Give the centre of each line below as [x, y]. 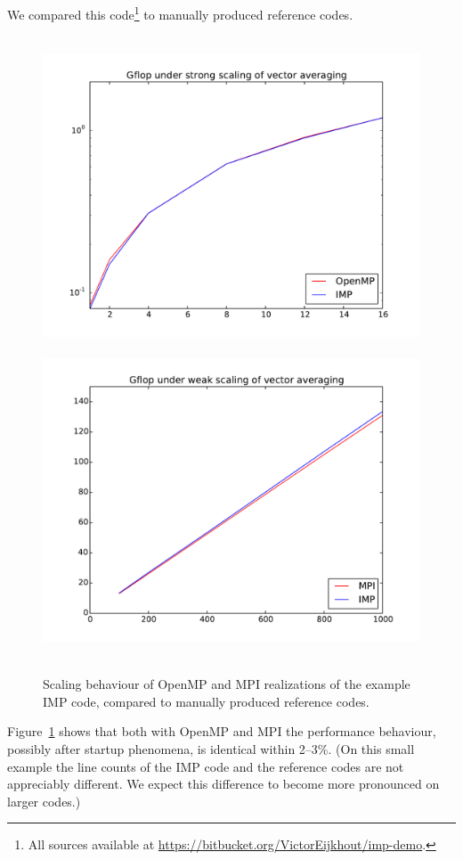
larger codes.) [44, 801]
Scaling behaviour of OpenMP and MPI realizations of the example [227, 684]
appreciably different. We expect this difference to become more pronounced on [223, 784]
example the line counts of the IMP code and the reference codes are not [206, 766]
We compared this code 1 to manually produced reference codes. [180, 13]
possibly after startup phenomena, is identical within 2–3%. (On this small [211, 749]
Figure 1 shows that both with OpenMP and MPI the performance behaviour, [222, 731]
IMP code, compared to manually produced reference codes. [206, 701]
